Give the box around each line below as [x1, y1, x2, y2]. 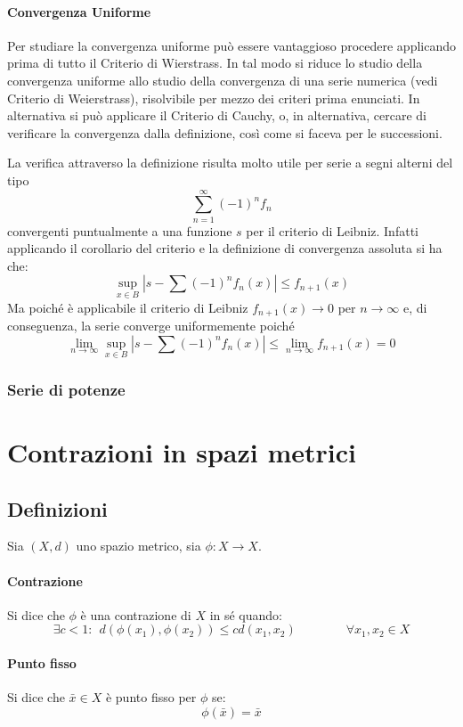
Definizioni [7, 494, 108, 522]
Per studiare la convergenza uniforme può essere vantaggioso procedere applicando [7, 36, 456, 54]
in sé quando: [209, 605, 282, 624]
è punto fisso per [105, 688, 197, 707]
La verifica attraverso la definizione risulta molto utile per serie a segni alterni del [7, 153, 453, 172]
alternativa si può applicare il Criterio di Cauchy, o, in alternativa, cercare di [7, 106, 426, 125]
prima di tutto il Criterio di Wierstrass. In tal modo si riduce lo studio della [7, 53, 423, 72]
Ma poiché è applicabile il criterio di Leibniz [7, 298, 248, 316]
